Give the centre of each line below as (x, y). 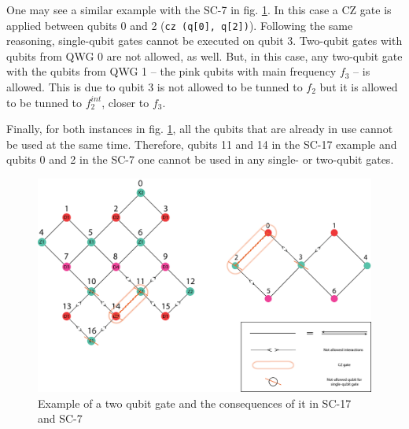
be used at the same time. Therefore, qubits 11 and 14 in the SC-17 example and (202, 144)
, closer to (125, 102)
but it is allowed (359, 87)
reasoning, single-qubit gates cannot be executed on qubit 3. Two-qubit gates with (204, 41)
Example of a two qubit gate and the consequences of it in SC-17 (195, 403)
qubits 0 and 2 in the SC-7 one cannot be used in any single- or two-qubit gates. (200, 159)
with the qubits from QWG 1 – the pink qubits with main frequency (171, 71)
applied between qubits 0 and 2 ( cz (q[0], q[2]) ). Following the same (180, 25)
